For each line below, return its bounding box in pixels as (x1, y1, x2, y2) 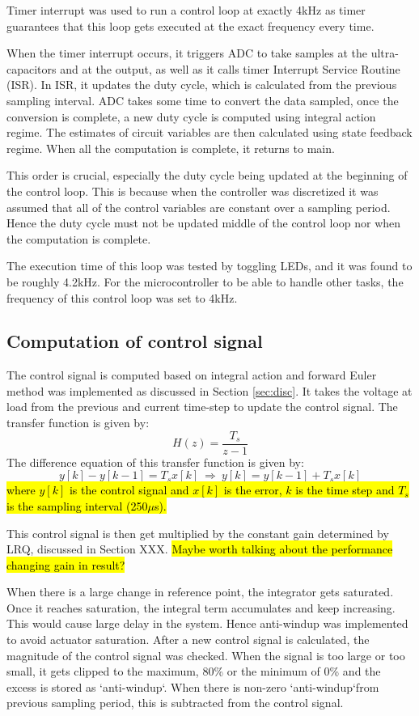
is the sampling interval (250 (6, 497, 148, 514)
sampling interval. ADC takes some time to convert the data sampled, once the (6, 91, 399, 108)
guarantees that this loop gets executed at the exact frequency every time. (6, 17, 375, 34)
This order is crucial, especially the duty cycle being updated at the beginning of (6, 167, 408, 184)
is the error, (223, 481, 282, 498)
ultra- (370, 44, 399, 61)
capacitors (6, 60, 57, 77)
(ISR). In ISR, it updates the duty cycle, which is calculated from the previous (6, 76, 397, 93)
